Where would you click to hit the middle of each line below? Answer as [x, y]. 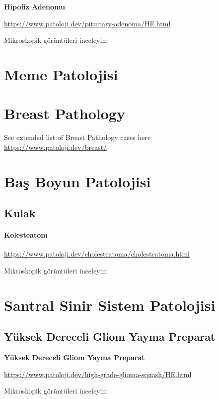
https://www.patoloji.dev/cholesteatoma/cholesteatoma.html [97, 254]
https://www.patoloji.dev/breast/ [56, 147]
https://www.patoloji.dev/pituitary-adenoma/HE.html [87, 23]
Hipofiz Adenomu [35, 6]
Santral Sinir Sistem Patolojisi [110, 305]
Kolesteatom [26, 235]
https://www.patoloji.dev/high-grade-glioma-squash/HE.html [98, 374]
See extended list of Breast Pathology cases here [77, 137]
